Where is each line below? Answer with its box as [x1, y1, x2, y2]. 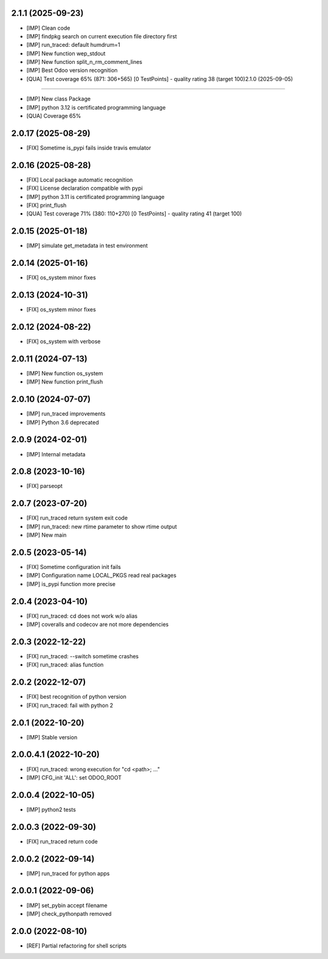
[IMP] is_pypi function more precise [26, 580, 116, 587]
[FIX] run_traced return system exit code [26, 514, 128, 521]
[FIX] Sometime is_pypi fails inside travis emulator [26, 144, 151, 152]
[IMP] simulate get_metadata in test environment [26, 242, 148, 249]
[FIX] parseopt [26, 483, 63, 490]
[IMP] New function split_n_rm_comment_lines [26, 58, 143, 66]
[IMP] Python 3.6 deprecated [26, 419, 100, 426]
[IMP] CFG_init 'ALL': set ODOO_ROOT [26, 773, 121, 781]
